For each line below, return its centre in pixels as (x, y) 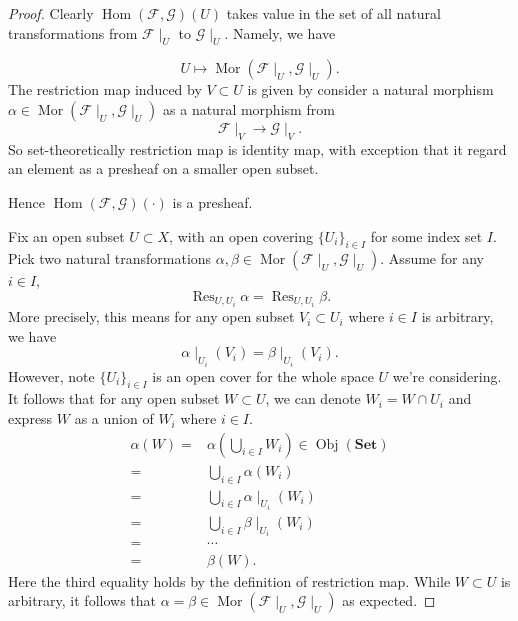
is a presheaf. (212, 201)
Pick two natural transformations (110, 258)
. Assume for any (432, 258)
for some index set (426, 235)
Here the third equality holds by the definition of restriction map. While (229, 580)
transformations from (73, 32)
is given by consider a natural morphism (370, 89)
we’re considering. (447, 375)
